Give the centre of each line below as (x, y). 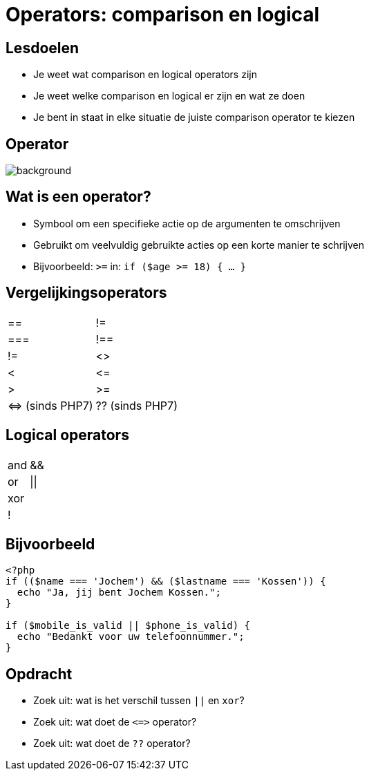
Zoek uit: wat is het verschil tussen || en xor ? (139, 701)
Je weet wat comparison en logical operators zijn (145, 75)
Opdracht (39, 674)
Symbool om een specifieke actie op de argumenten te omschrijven (187, 223)
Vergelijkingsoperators (86, 293)
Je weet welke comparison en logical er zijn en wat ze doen (169, 96)
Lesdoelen (42, 48)
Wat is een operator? (78, 197)
